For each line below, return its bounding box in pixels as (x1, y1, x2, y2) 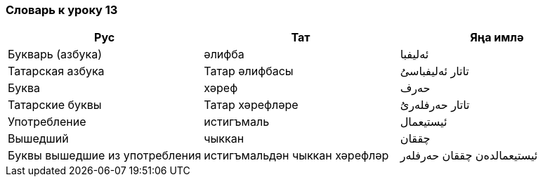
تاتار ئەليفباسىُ (400, 64, 469, 79)
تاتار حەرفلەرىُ (400, 98, 470, 112)
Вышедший (8, 131, 69, 146)
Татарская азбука (8, 64, 105, 79)
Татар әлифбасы (204, 64, 294, 79)
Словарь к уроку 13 (6, 3, 118, 17)
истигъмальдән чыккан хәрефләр (204, 148, 389, 163)
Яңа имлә (470, 30, 524, 45)
